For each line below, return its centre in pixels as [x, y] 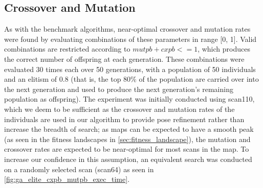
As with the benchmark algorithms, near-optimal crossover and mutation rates [127, 29]
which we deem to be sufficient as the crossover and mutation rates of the [119, 109]
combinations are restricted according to [67, 49]
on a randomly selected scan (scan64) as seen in [79, 169]
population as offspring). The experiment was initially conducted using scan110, [129, 99]
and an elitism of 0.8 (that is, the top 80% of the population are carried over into [131, 79]
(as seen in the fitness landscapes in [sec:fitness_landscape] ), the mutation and [127, 139]
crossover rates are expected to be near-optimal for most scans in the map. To [127, 149]
